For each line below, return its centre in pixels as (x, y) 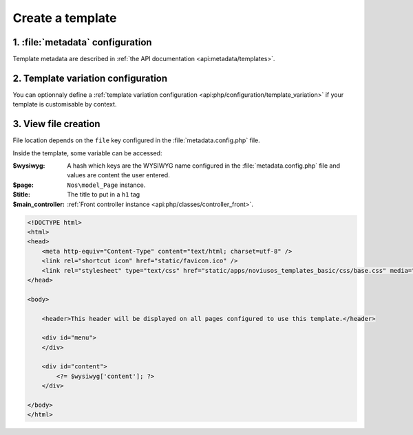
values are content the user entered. (118, 175)
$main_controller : (39, 204)
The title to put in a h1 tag (104, 194)
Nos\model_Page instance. (106, 185)
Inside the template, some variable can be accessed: (87, 153)
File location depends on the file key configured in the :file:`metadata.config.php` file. (137, 140)
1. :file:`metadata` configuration (82, 42)
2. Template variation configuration (90, 78)
